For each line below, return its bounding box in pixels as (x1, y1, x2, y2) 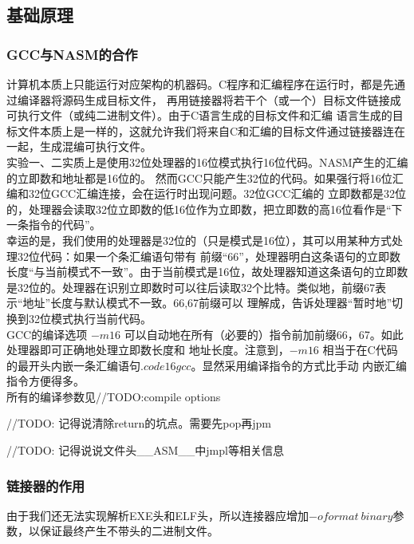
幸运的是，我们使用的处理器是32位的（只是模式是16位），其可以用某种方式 (6, 231, 392, 248)
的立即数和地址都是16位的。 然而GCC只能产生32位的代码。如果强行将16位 (6, 169, 392, 186)
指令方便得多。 (6, 373, 85, 389)
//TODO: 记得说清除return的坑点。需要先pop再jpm (6, 415, 272, 432)
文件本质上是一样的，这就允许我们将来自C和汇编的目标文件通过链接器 (17, 122, 384, 139)
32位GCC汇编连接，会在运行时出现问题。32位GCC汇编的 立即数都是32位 (28, 185, 407, 202)
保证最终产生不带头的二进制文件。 (39, 522, 219, 539)
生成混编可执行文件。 (39, 138, 152, 155)
